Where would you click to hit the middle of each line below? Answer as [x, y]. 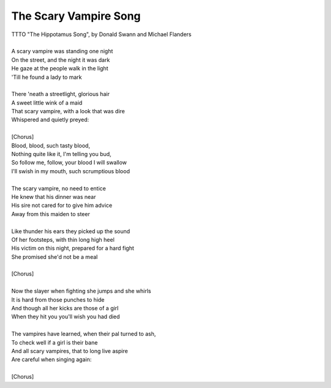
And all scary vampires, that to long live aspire [70, 351]
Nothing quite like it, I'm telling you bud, [61, 154]
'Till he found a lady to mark [47, 77]
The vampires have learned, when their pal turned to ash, [84, 334]
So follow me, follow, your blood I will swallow [69, 163]
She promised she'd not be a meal [55, 256]
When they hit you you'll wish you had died [66, 317]
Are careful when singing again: [51, 360]
